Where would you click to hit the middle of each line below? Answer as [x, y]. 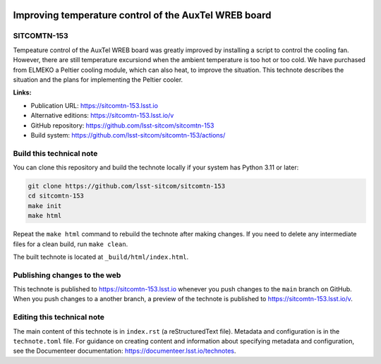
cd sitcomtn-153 [56, 196]
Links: [22, 92]
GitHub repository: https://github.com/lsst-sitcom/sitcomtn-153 [122, 125]
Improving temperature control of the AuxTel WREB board [142, 15]
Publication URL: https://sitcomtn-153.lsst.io [95, 105]
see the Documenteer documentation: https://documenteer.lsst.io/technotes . [125, 351]
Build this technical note [55, 153]
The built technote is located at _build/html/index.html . [101, 257]
